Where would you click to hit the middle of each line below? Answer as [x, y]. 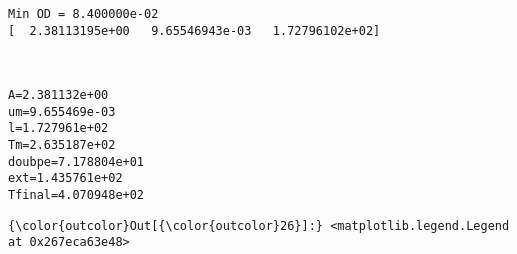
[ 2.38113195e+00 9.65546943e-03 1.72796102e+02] [194, 30]
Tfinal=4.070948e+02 [76, 194]
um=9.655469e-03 [62, 111]
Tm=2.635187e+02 [62, 144]
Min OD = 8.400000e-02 [83, 14]
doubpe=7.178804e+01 [76, 161]
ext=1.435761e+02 [65, 178]
